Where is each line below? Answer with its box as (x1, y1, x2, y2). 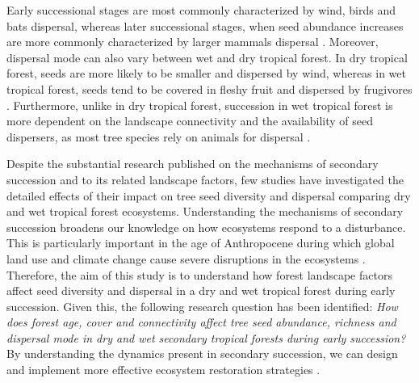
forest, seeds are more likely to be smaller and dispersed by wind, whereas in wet (6, 65, 406, 82)
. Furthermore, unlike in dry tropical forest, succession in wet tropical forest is (6, 96, 393, 113)
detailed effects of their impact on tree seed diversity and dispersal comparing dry (6, 187, 411, 204)
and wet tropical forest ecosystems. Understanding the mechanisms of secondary (6, 203, 404, 220)
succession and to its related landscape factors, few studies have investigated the (6, 170, 404, 187)
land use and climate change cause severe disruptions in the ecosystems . (6, 250, 366, 267)
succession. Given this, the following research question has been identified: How (6, 297, 398, 314)
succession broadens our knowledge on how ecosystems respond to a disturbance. (6, 218, 406, 235)
